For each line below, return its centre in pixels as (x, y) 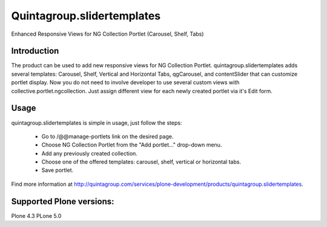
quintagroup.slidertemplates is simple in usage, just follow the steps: (97, 123)
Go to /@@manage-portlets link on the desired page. (107, 136)
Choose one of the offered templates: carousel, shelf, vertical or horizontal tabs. (141, 162)
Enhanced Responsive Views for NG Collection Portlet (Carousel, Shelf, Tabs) (107, 34)
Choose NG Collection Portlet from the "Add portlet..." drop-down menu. (132, 145)
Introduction (35, 51)
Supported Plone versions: (63, 201)
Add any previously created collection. (89, 153)
